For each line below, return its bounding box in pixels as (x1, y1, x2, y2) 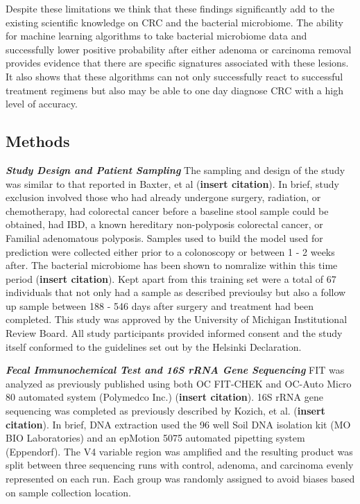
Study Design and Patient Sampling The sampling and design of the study (6, 162, 345, 177)
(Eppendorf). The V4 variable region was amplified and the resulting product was (6, 444, 353, 458)
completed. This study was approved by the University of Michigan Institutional (6, 312, 348, 327)
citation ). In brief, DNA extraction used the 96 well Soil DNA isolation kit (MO (6, 417, 351, 431)
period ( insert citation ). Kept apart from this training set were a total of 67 (6, 271, 336, 286)
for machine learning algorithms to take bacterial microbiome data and (6, 28, 307, 43)
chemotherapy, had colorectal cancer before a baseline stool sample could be (6, 203, 329, 218)
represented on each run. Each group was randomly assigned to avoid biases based (6, 471, 355, 486)
